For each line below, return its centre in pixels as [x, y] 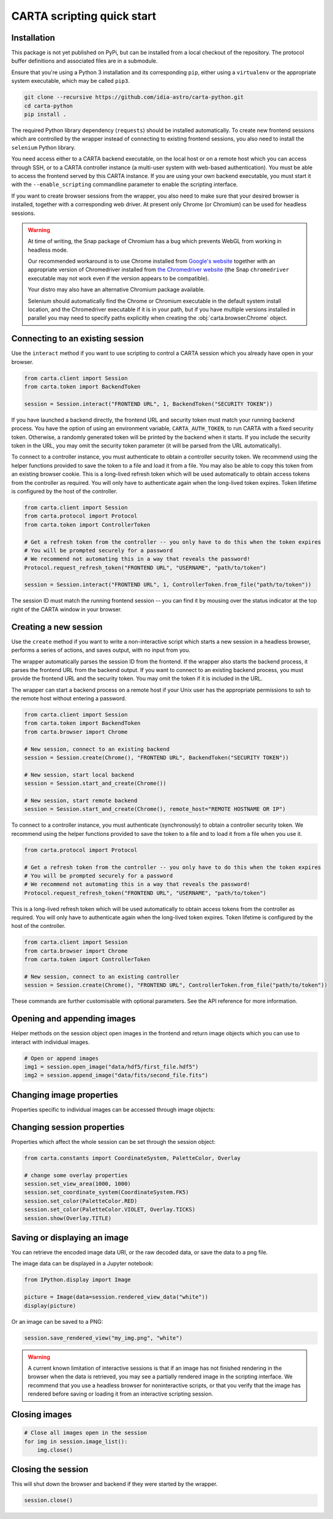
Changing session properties [68, 1127]
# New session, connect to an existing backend [97, 749]
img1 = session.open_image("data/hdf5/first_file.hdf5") [111, 1067]
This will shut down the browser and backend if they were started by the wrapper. [114, 1484]
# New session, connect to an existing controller [102, 977]
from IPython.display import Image [77, 1280]
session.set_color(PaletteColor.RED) [81, 1201]
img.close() [55, 1450]
